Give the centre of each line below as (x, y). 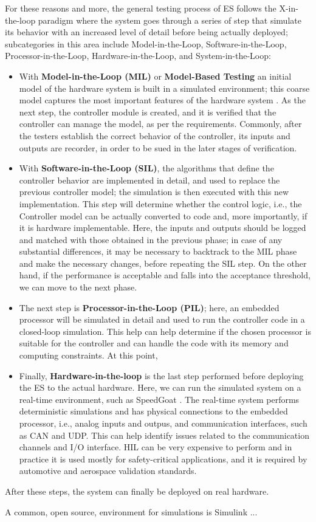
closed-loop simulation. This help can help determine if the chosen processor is (165, 331)
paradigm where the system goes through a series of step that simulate (170, 20)
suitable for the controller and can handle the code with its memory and (154, 343)
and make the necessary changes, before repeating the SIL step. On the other (163, 263)
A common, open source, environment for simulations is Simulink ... (131, 511)
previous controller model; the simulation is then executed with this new (154, 192)
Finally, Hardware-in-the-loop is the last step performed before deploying (161, 375)
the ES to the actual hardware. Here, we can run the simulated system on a (160, 387)
